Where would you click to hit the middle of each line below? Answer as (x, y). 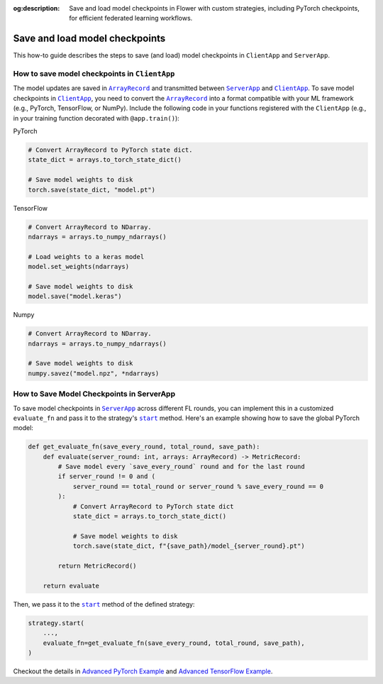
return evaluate (71, 586)
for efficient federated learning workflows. (131, 18)
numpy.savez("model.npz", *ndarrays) (94, 373)
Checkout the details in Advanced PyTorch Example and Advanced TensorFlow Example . (143, 671)
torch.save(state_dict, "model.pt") (92, 189)
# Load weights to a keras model (86, 256)
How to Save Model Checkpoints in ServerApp (94, 394)
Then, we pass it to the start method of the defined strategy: (104, 604)
